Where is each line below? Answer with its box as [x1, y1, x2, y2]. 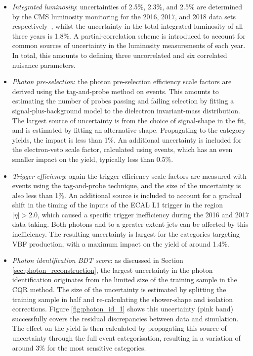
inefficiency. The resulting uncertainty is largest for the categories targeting [12, 229, 240, 239]
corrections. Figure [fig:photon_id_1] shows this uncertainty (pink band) [12, 304, 233, 314]
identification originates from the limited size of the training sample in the [12, 274, 237, 285]
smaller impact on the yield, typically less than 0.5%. [12, 153, 173, 164]
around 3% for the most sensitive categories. [12, 342, 146, 353]
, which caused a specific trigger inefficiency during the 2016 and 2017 [38, 209, 249, 219]
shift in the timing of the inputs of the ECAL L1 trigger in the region [12, 200, 223, 210]
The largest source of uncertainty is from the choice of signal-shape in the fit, [12, 115, 246, 125]
